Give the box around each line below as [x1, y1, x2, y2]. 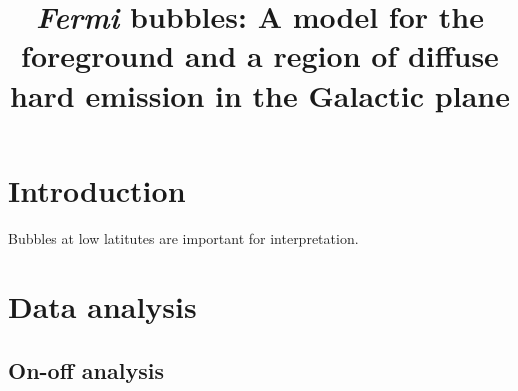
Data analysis [8, 286, 197, 327]
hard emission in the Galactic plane [10, 74, 510, 115]
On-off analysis [8, 355, 164, 386]
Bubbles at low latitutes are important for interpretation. [8, 227, 359, 248]
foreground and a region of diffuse [21, 35, 499, 76]
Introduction [8, 169, 186, 210]
